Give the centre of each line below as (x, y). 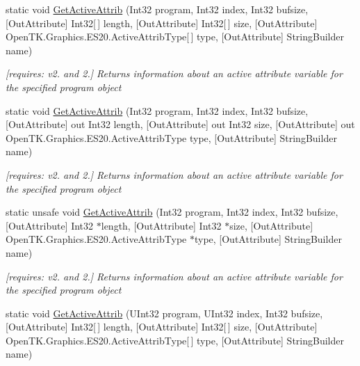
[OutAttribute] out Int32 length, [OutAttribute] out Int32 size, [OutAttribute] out (180, 124)
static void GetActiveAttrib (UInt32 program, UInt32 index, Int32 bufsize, (164, 313)
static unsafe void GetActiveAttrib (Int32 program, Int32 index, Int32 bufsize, (172, 212)
